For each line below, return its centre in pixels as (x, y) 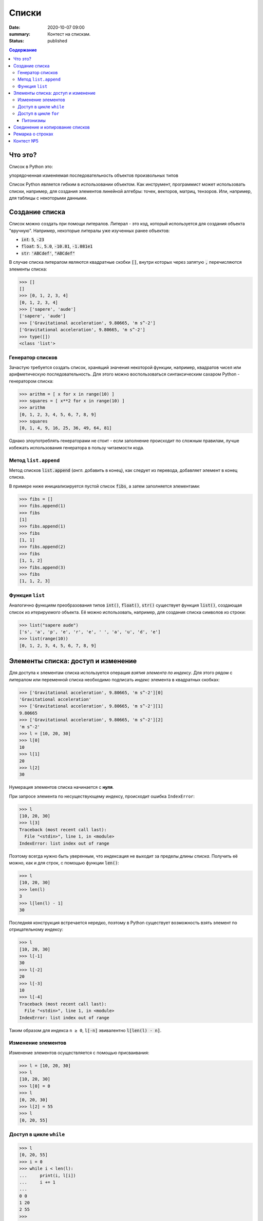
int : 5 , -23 (33, 239)
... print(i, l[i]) (48, 1175)
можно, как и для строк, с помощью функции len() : (64, 863)
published (57, 41)
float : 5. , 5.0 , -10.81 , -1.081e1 (57, 246)
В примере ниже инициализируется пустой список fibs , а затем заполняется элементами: (105, 486)
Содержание (23, 50)
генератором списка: (31, 381)
